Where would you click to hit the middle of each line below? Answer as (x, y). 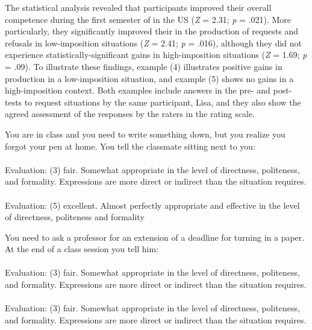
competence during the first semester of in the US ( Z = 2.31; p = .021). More (148, 19)
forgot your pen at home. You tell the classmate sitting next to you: (130, 146)
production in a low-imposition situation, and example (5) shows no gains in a (149, 78)
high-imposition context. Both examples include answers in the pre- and (138, 90)
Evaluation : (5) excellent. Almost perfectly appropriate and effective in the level (152, 205)
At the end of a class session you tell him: (82, 249)
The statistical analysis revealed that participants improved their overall (138, 7)
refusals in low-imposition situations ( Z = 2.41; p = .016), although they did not (154, 43)
